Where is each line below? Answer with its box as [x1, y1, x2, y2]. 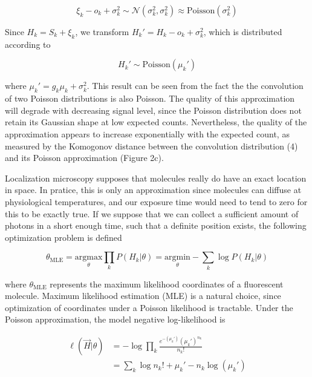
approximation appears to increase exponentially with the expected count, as [5, 127, 290, 140]
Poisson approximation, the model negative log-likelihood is [5, 313, 226, 326]
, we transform [75, 25, 129, 38]
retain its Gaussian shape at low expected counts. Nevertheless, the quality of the [5, 116, 307, 128]
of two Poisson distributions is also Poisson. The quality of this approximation [5, 92, 295, 105]
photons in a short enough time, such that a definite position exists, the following [5, 219, 307, 232]
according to [5, 38, 51, 50]
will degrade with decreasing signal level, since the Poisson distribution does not [5, 103, 302, 116]
